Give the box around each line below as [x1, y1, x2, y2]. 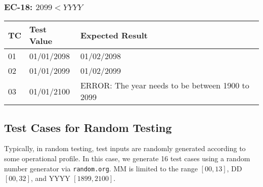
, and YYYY [30, 173, 70, 183]
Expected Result [80, 29, 148, 41]
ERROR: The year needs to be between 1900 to [80, 79, 249, 91]
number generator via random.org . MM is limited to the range [4, 163, 198, 173]
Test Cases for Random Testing [4, 119, 172, 135]
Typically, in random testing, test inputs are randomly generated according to [4, 143, 246, 154]
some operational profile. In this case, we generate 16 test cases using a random [4, 153, 250, 164]
